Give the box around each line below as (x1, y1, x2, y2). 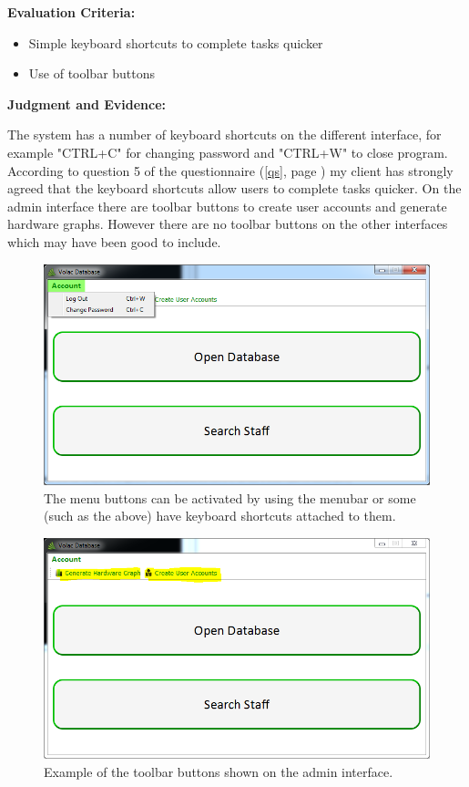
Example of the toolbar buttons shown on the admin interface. (44, 761, 393, 781)
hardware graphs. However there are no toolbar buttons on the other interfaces (7, 214, 448, 233)
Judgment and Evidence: (7, 94, 167, 113)
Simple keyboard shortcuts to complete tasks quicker (28, 33, 323, 52)
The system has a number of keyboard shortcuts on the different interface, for (7, 125, 442, 144)
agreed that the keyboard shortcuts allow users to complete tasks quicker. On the (7, 179, 462, 198)
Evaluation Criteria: (7, 3, 136, 21)
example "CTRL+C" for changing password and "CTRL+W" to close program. (7, 142, 448, 161)
